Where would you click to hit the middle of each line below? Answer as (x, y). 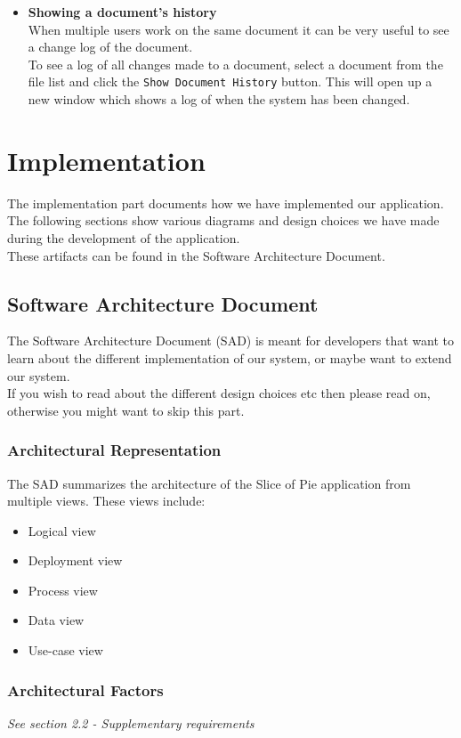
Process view (63, 590)
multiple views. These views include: (106, 501)
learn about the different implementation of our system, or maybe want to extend (230, 357)
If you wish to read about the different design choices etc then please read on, (219, 393)
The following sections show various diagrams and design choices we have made (223, 220)
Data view (56, 620)
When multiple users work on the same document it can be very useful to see (239, 29)
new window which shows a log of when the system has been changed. (219, 99)
